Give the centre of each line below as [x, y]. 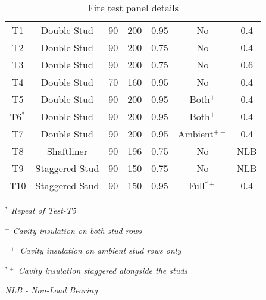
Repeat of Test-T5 [44, 210]
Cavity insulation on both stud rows [77, 230]
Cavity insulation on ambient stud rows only [101, 250]
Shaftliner [67, 151]
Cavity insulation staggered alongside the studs [103, 270]
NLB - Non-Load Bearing [51, 290]
